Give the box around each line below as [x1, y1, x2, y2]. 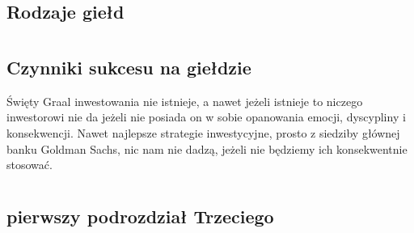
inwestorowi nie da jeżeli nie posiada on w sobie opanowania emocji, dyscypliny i [6, 108, 406, 125]
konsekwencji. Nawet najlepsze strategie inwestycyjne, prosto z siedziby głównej [6, 124, 400, 141]
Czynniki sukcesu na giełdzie [6, 54, 251, 79]
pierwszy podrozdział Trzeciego [6, 203, 274, 228]
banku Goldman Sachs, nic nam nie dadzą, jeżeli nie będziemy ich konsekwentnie [6, 140, 408, 157]
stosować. [6, 156, 53, 173]
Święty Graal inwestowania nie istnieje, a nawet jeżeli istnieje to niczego [6, 92, 363, 109]
